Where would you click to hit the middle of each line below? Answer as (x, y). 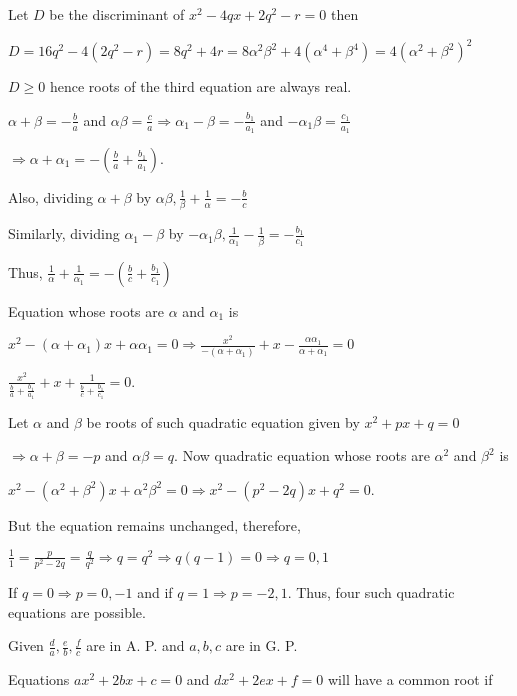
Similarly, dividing (64, 233)
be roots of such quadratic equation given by (223, 421)
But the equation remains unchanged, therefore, (154, 524)
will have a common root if (410, 679)
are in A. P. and (135, 645)
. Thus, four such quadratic (371, 592)
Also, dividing (50, 196)
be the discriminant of (117, 14)
